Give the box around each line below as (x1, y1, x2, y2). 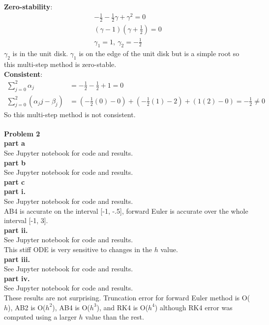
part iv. (4, 273, 30, 283)
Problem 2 (4, 128, 40, 138)
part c (4, 176, 25, 187)
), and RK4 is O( (96, 302, 149, 312)
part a (4, 138, 25, 148)
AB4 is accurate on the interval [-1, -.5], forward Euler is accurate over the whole (4, 205, 248, 216)
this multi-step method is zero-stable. (4, 59, 117, 69)
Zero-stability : (4, 1, 53, 11)
